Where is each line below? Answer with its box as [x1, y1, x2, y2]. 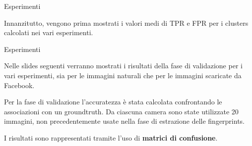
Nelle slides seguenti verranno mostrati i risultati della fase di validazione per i [4, 60, 243, 71]
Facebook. [4, 80, 35, 90]
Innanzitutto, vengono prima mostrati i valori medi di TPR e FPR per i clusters [4, 17, 249, 28]
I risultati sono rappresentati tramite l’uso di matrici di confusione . [4, 132, 218, 143]
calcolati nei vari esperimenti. [4, 27, 93, 38]
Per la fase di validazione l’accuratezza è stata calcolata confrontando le [4, 97, 222, 107]
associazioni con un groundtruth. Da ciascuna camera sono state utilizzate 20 [4, 106, 239, 116]
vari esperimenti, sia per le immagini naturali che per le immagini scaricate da [4, 70, 242, 80]
